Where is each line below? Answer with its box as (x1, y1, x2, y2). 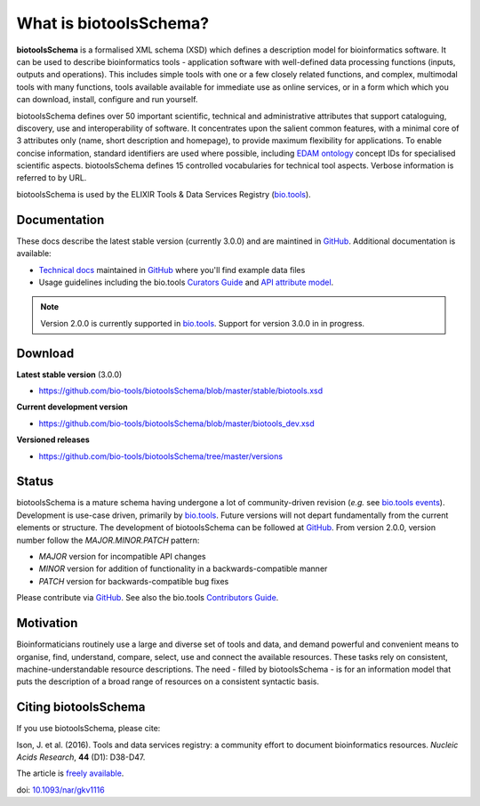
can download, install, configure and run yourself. (16, 94, 198, 105)
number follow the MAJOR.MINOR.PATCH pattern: (16, 535, 200, 545)
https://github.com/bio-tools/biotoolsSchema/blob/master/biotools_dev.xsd (38, 418, 315, 429)
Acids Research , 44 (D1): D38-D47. (16, 752, 146, 762)
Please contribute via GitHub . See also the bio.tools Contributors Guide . (16, 592, 279, 603)
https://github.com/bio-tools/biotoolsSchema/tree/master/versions (38, 450, 284, 462)
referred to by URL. (16, 173, 87, 183)
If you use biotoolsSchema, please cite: (16, 723, 161, 734)
